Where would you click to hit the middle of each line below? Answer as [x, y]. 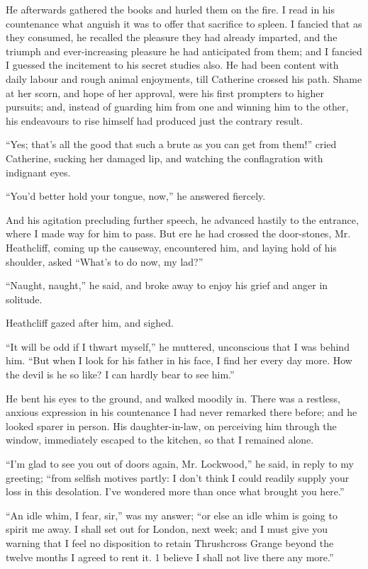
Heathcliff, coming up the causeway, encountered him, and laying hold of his [171, 247]
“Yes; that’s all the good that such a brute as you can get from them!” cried [171, 144]
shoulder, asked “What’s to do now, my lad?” [105, 261]
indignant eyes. [38, 172]
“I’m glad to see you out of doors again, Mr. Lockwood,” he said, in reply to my [180, 464]
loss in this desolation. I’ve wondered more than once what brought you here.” [175, 491]
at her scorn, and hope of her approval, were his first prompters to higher [165, 92]
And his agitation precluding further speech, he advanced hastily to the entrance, [182, 219]
